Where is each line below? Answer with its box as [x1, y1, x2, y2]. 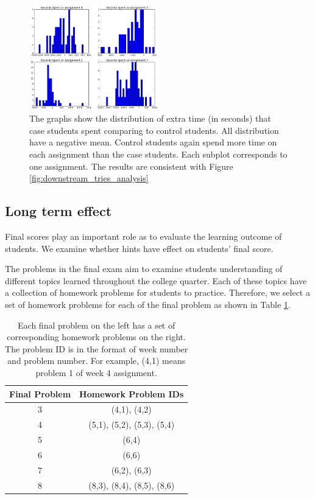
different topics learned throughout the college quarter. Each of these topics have [5, 274, 307, 287]
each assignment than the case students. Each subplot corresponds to [29, 148, 288, 161]
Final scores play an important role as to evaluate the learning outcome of [5, 230, 282, 243]
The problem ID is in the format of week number [5, 342, 188, 355]
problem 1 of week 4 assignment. [35, 366, 157, 379]
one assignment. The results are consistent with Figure [29, 159, 233, 172]
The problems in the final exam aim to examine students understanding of [5, 262, 283, 275]
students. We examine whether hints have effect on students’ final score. [5, 242, 274, 254]
